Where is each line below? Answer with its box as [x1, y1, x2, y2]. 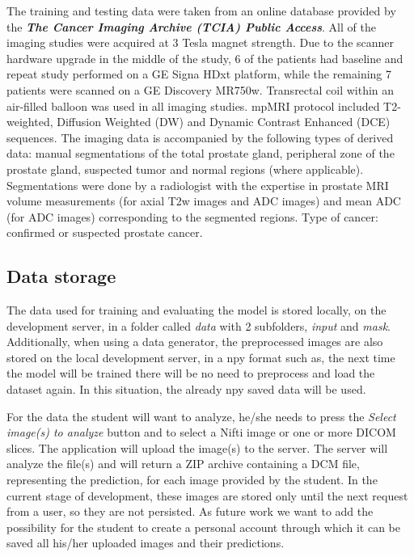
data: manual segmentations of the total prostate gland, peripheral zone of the [6, 145, 395, 162]
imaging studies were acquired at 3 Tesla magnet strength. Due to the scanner [6, 34, 395, 51]
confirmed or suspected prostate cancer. [6, 224, 203, 241]
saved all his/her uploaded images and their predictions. [6, 534, 285, 551]
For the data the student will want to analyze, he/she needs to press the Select [6, 407, 396, 424]
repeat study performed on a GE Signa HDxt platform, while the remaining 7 [6, 65, 392, 82]
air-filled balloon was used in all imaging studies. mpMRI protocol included [6, 97, 380, 114]
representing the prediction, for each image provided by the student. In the [6, 471, 378, 488]
